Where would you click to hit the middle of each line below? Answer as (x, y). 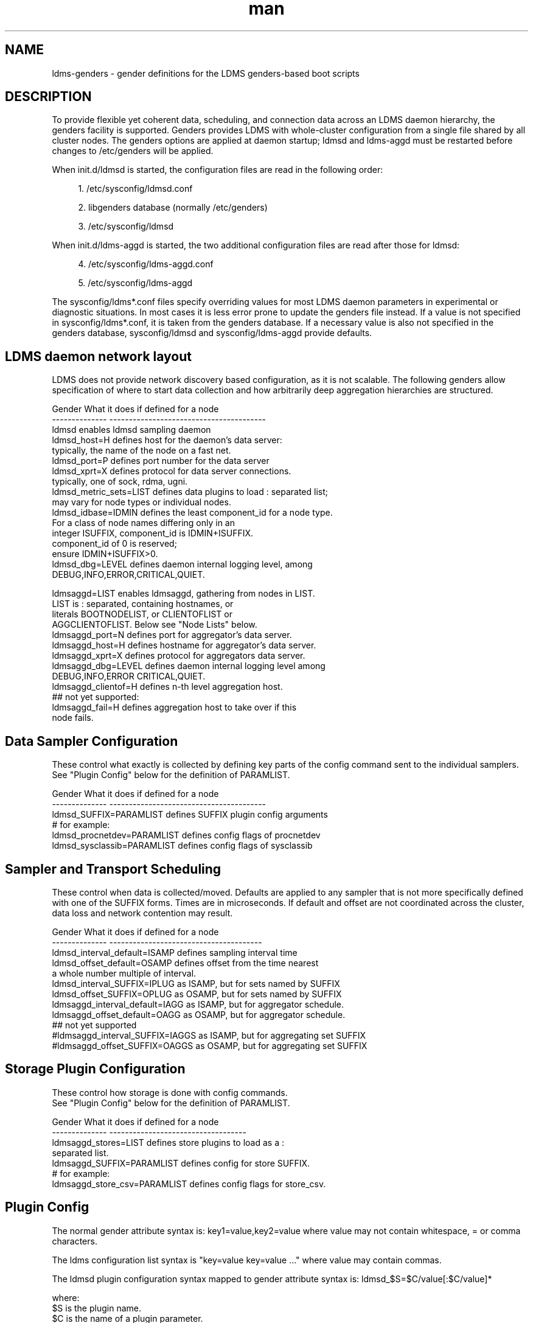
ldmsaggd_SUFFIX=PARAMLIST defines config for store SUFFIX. (181, 1163)
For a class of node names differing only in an (143, 523)
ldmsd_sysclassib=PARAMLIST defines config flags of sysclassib (182, 846)
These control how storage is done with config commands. (170, 1092)
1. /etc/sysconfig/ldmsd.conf (135, 189)
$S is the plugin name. (96, 1308)
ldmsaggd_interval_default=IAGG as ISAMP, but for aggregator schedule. (198, 1004)
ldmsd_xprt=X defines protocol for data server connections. (172, 471)
